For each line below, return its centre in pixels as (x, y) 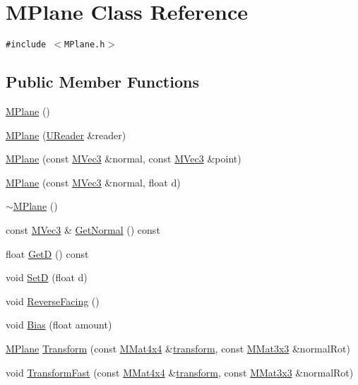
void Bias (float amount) (59, 325)
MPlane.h (85, 45)
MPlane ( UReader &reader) (66, 135)
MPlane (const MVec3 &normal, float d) (93, 182)
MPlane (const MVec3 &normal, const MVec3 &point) (124, 159)
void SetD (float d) (47, 277)
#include (26, 45)
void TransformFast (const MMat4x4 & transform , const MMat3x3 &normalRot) (180, 372)
